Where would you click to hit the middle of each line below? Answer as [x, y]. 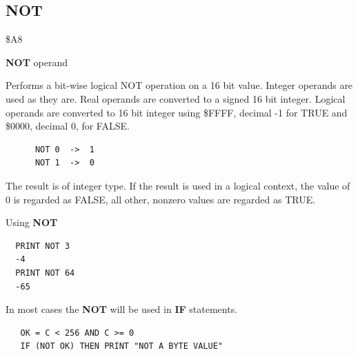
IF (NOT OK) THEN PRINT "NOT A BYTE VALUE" [121, 346]
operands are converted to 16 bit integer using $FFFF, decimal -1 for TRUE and [177, 112]
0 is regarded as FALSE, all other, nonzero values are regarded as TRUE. [161, 199]
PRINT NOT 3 [43, 246]
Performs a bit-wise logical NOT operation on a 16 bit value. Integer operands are [179, 85]
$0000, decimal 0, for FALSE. [68, 126]
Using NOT [32, 222]
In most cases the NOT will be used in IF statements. [122, 309]
